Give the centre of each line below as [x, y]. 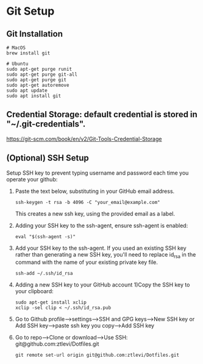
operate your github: [32, 179]
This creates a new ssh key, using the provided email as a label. [95, 213]
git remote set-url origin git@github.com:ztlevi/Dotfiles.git [97, 355]
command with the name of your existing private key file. [87, 262]
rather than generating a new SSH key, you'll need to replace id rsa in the [105, 255]
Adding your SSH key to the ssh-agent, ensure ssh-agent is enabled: [101, 225]
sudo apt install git [34, 96]
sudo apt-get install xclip [51, 303]
